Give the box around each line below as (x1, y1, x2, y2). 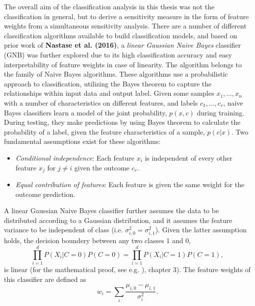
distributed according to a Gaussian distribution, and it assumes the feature (4, 215, 232, 225)
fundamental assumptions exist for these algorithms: (4, 136, 161, 146)
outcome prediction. (15, 189, 76, 199)
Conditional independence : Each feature (15, 152, 134, 163)
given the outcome (74, 162, 129, 172)
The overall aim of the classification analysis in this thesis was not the (4, 1, 215, 11)
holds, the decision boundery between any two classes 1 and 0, (4, 235, 191, 246)
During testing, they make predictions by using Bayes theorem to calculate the (4, 117, 241, 127)
